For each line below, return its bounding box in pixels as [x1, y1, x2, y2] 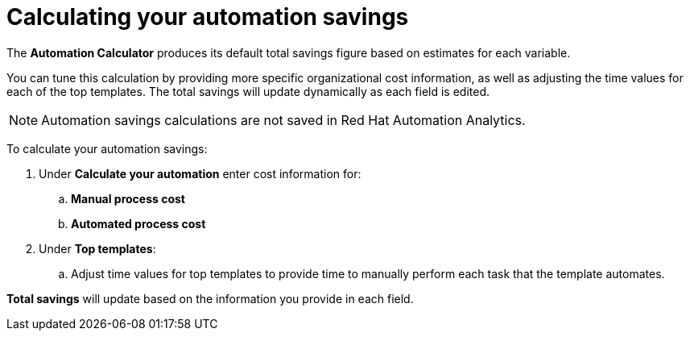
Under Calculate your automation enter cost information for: [39, 166, 362, 181]
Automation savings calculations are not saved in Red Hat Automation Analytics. [41, 111, 526, 128]
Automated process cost [71, 216, 206, 231]
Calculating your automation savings [6, 3, 409, 31]
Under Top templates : [39, 241, 156, 256]
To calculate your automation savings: [6, 141, 208, 156]
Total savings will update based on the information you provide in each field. [6, 291, 414, 306]
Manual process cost [71, 191, 185, 206]
